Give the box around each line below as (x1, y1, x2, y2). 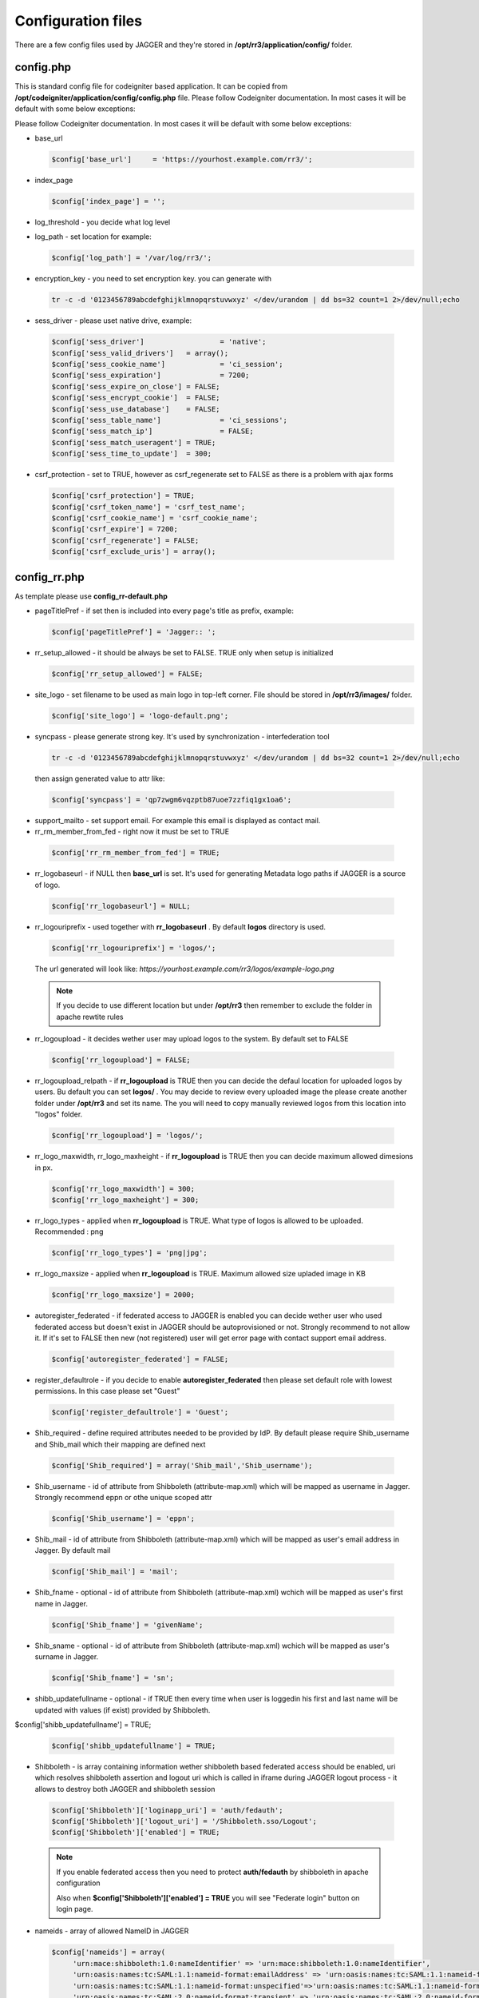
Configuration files (14, 12, 143, 30)
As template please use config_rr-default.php (14, 591, 168, 601)
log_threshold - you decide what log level (34, 217, 171, 227)
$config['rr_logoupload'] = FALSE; (51, 1056, 191, 1065)
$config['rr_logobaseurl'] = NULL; (51, 901, 191, 910)
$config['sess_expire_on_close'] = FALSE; (51, 382, 220, 391)
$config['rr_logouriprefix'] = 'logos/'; (51, 943, 216, 953)
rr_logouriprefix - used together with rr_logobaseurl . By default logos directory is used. (34, 921, 327, 931)
